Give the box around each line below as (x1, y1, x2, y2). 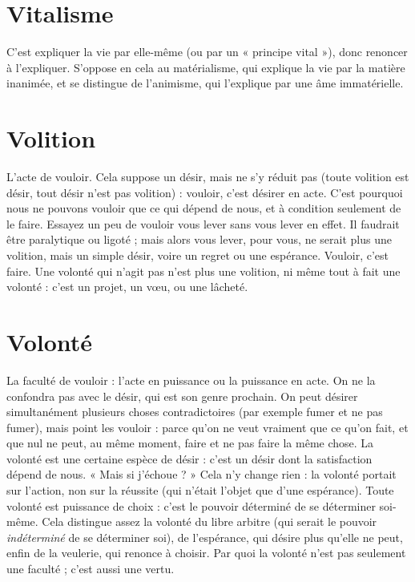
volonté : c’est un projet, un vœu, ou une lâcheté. (6, 278, 248, 295)
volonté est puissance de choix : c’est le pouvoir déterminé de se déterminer (6, 497, 376, 514)
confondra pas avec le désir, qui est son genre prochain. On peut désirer (6, 387, 358, 404)
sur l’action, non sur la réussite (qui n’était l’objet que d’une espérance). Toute (6, 482, 394, 499)
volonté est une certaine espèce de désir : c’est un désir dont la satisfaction (6, 450, 373, 467)
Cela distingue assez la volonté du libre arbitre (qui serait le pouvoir (42, 513, 377, 530)
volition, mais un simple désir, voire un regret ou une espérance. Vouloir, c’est (6, 247, 389, 263)
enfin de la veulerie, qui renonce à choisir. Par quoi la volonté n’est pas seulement (6, 544, 406, 561)
